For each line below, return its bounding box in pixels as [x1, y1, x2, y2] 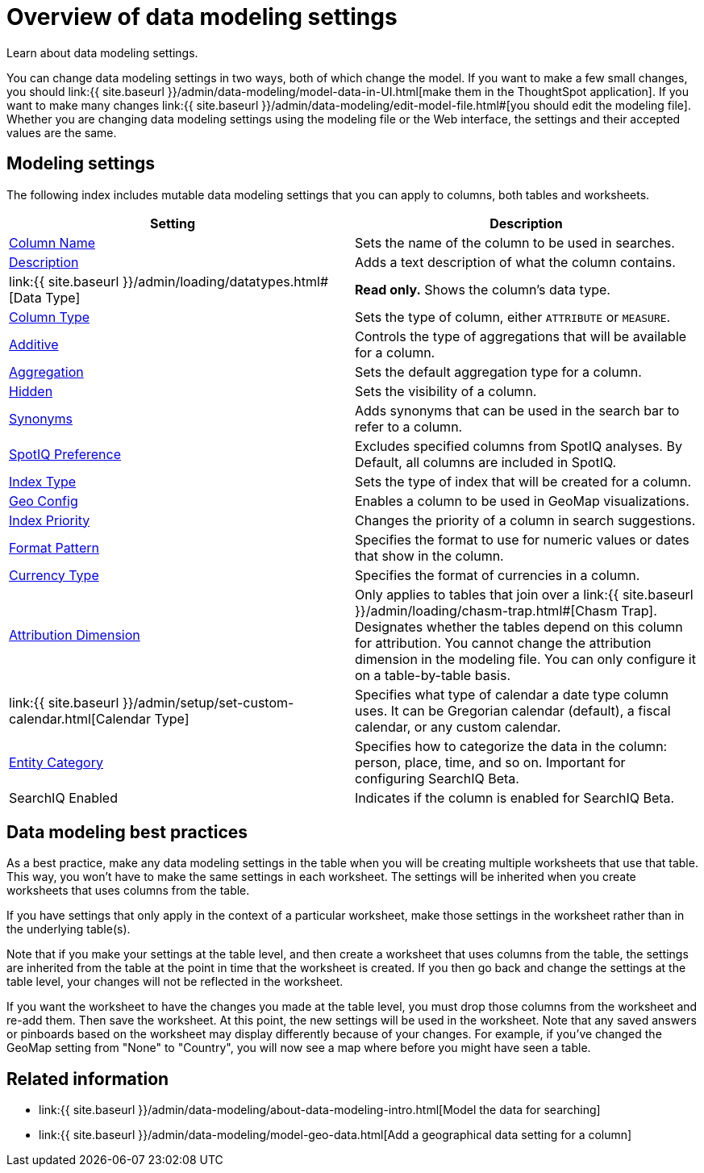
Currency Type [9, 566, 99, 583]
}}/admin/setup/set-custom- [122, 694, 294, 711]
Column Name [9, 234, 95, 251]
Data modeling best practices [6, 822, 248, 843]
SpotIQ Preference [9, 445, 122, 462]
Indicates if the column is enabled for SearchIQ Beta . [355, 789, 675, 806]
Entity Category [9, 753, 103, 770]
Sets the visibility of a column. [355, 382, 537, 399]
